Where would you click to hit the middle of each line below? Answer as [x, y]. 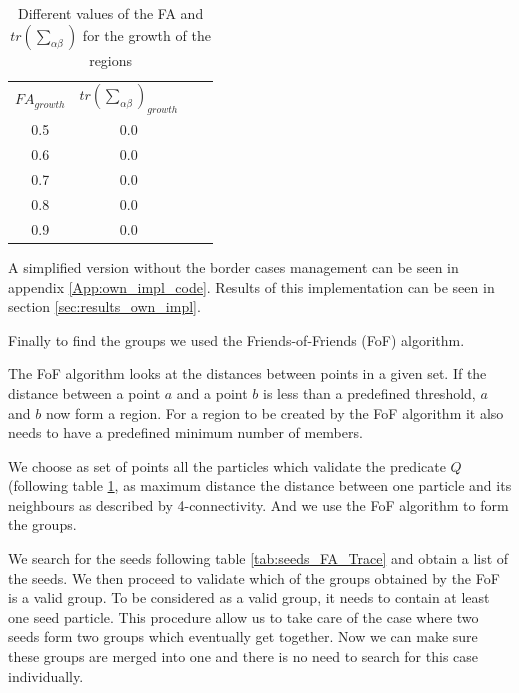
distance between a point [84, 392]
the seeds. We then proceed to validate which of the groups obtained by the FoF [254, 577]
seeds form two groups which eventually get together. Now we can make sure [243, 636]
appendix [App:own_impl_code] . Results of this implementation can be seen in [251, 286]
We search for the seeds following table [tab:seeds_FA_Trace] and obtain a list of [258, 558]
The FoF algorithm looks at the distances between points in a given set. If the [247, 373]
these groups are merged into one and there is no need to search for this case [243, 656]
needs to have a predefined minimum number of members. [185, 432]
